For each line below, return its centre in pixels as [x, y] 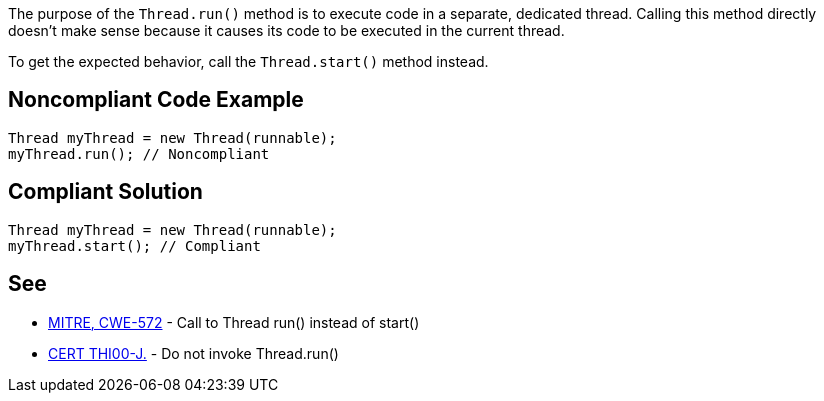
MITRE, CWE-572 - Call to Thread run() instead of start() [234, 322]
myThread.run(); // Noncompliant [139, 153]
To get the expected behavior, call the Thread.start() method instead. [248, 61]
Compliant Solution [105, 192]
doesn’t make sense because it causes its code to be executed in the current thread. [286, 30]
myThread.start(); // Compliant [134, 245]
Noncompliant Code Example [156, 100]
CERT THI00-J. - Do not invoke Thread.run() [193, 353]
